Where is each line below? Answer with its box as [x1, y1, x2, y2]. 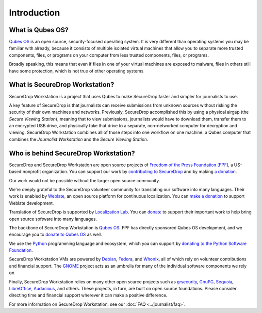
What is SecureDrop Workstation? [9, 81, 115, 89]
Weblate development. [9, 200, 54, 206]
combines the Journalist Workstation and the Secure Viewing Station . [9, 136, 148, 142]
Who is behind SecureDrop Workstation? [9, 149, 135, 157]
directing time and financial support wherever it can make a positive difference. [9, 292, 167, 298]
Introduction [9, 7, 60, 18]
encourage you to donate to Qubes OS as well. [9, 231, 102, 238]
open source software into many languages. [9, 216, 97, 222]
